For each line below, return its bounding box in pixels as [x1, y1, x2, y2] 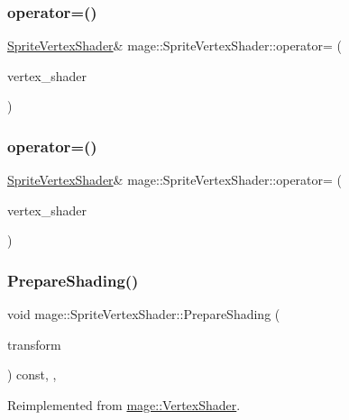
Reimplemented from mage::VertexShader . [7, 396, 241, 414]
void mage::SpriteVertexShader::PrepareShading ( [7, 305, 280, 324]
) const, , [7, 365, 57, 384]
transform [7, 334, 61, 353]
